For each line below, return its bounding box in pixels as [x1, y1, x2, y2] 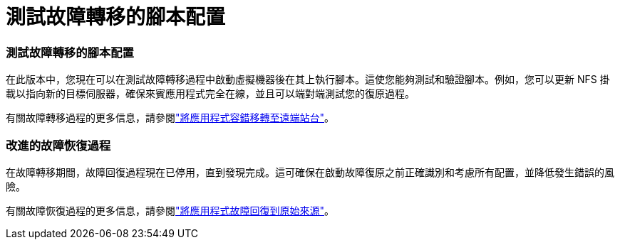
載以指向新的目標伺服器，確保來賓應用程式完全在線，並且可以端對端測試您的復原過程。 [6, 87, 415, 100]
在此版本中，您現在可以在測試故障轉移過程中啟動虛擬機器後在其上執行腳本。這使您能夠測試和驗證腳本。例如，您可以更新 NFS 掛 [6, 73, 610, 86]
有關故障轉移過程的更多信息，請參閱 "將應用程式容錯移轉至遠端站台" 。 [6, 111, 335, 124]
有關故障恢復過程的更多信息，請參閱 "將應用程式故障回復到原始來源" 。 [6, 204, 335, 217]
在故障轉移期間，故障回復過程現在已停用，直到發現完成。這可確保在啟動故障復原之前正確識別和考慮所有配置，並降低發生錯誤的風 [6, 165, 614, 178]
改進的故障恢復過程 [6, 138, 111, 153]
